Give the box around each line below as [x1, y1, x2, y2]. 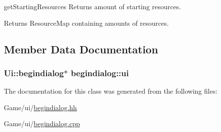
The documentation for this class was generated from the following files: [4, 86, 218, 96]
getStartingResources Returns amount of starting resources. [4, 1, 181, 11]
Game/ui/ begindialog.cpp [4, 118, 80, 129]
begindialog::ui [71, 66, 129, 79]
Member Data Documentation [4, 41, 158, 56]
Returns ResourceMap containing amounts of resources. [4, 17, 169, 28]
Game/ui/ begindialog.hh [4, 102, 77, 112]
